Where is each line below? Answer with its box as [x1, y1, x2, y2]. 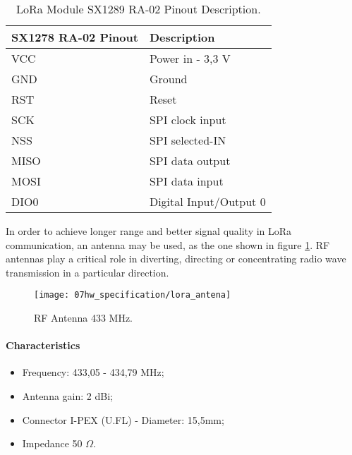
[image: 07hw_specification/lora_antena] [34, 290, 231, 301]
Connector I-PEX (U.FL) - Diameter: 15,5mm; [22, 412, 224, 427]
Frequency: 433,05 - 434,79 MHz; [22, 365, 164, 380]
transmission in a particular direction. [6, 265, 169, 279]
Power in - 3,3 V [149, 50, 231, 66]
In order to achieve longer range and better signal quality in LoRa [6, 224, 292, 238]
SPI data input [149, 173, 224, 189]
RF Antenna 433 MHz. [34, 310, 133, 325]
